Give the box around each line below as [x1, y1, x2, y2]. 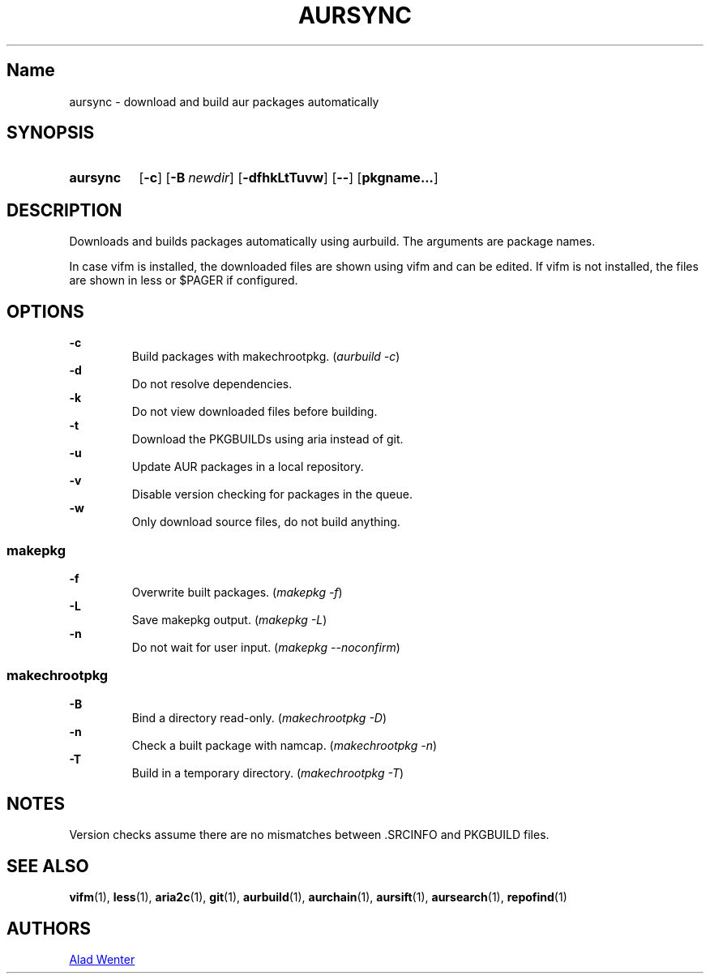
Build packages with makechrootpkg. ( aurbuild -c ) [131, 349, 400, 364]
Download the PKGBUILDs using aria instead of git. [131, 432, 404, 447]
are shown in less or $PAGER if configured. [69, 273, 298, 288]
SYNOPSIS [6, 122, 95, 143]
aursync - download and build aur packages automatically [69, 94, 379, 109]
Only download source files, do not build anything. [131, 515, 400, 529]
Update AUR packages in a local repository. [131, 460, 364, 474]
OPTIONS [6, 301, 84, 322]
